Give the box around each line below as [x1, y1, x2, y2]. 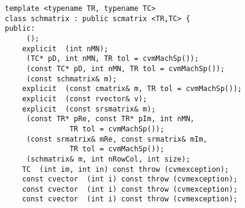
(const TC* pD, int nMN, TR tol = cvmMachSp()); [26, 64, 225, 73]
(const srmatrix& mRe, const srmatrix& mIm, [26, 134, 208, 143]
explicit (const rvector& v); [22, 94, 147, 103]
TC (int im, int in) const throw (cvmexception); [22, 165, 229, 174]
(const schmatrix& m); [26, 74, 117, 83]
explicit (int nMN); [22, 44, 108, 53]
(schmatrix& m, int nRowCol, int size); [26, 154, 190, 163]
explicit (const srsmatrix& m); [22, 104, 156, 113]
